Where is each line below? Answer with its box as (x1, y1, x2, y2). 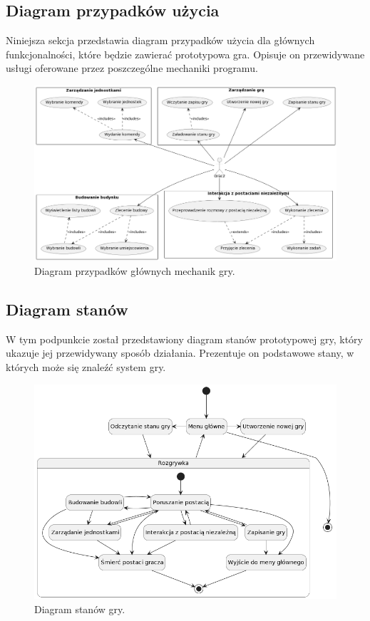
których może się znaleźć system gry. (6, 359, 166, 374)
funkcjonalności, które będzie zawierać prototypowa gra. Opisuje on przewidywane (6, 46, 365, 61)
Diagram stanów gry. (34, 601, 125, 616)
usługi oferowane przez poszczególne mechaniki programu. (6, 61, 258, 75)
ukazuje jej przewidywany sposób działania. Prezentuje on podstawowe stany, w (6, 345, 354, 360)
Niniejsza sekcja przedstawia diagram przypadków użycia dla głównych (6, 33, 315, 48)
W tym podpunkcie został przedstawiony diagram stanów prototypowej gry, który (6, 331, 363, 346)
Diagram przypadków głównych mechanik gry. (34, 263, 235, 278)
